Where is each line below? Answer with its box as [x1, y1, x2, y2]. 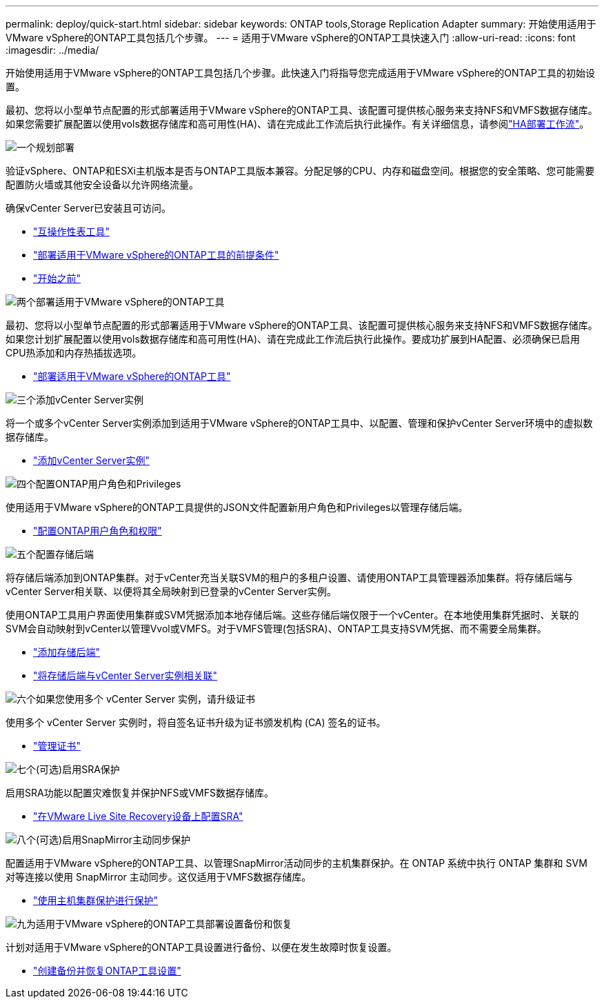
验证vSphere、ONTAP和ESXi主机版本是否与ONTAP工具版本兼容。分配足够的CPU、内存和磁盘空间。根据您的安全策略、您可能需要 [6, 165, 595, 177]
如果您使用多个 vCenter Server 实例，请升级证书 [36, 693, 255, 705]
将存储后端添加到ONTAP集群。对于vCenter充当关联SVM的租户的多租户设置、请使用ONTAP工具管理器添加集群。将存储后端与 [6, 572, 574, 583]
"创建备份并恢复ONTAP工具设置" [33, 965, 181, 976]
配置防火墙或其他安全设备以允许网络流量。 [6, 179, 199, 190]
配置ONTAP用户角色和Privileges [36, 478, 181, 490]
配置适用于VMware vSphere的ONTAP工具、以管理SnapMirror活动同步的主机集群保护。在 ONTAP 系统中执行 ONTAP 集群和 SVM [6, 857, 587, 869]
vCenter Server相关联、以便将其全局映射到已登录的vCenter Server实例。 [6, 585, 337, 597]
